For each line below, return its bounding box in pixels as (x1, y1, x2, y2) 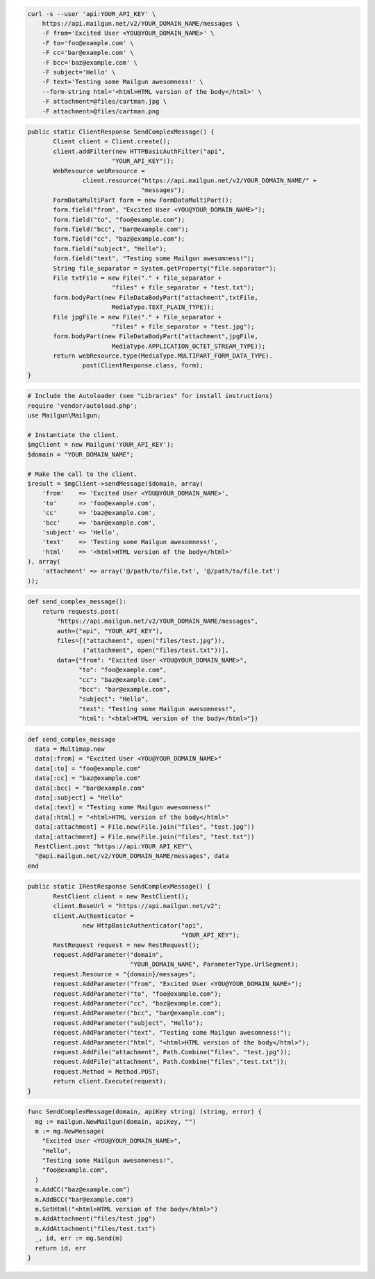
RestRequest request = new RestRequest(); (53, 941, 200, 949)
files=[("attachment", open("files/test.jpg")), (56, 637, 226, 644)
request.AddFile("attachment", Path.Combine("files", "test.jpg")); (53, 1048, 292, 1056)
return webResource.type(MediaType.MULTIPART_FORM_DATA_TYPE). (53, 352, 274, 360)
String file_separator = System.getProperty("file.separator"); (53, 264, 277, 272)
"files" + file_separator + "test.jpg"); (111, 322, 255, 331)
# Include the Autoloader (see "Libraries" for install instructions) (27, 392, 274, 400)
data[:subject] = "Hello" (35, 794, 123, 802)
